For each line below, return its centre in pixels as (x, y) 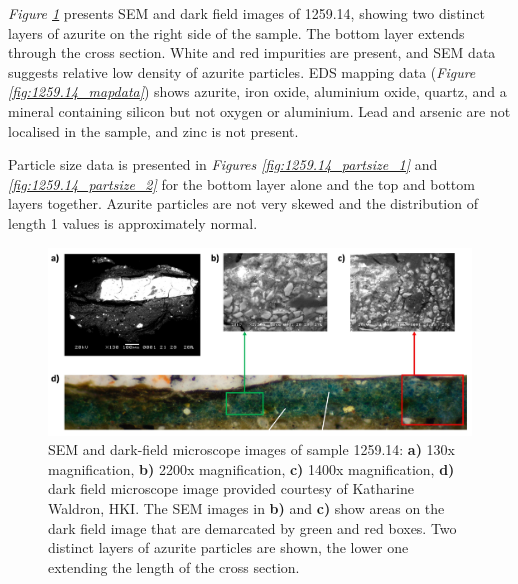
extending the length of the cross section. (174, 566)
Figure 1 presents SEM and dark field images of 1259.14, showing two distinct (246, 13)
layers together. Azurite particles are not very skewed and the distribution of (243, 203)
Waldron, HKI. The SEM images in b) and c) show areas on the (246, 508)
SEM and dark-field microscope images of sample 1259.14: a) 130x (251, 449)
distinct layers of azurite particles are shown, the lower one (228, 547)
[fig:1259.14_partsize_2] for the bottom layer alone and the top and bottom (241, 183)
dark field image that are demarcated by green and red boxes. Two (252, 527)
